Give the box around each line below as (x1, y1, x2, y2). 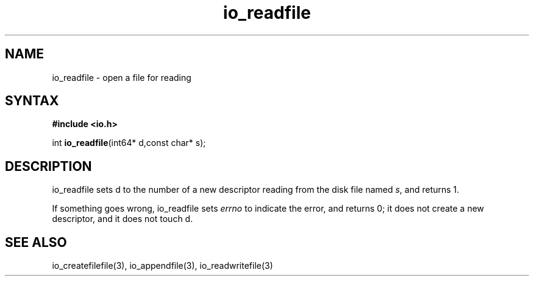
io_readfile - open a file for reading (52, 72, 191, 83)
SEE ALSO (5, 234, 67, 250)
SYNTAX (5, 93, 59, 109)
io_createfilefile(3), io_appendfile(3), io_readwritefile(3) (52, 260, 273, 271)
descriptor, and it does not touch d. (52, 213, 193, 224)
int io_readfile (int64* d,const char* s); (52, 137, 206, 148)
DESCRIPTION (5, 158, 92, 174)
